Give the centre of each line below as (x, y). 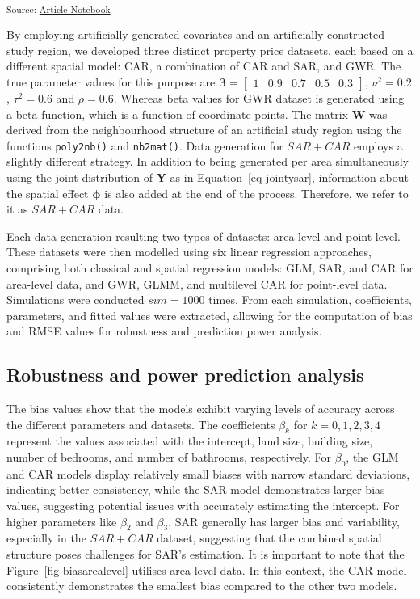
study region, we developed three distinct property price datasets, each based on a (210, 50)
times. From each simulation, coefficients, (310, 299)
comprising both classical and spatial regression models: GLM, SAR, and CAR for (210, 267)
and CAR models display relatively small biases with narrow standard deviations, (208, 473)
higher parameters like (62, 521)
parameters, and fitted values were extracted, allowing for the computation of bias (210, 315)
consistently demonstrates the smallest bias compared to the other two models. (202, 586)
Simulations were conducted (76, 299)
